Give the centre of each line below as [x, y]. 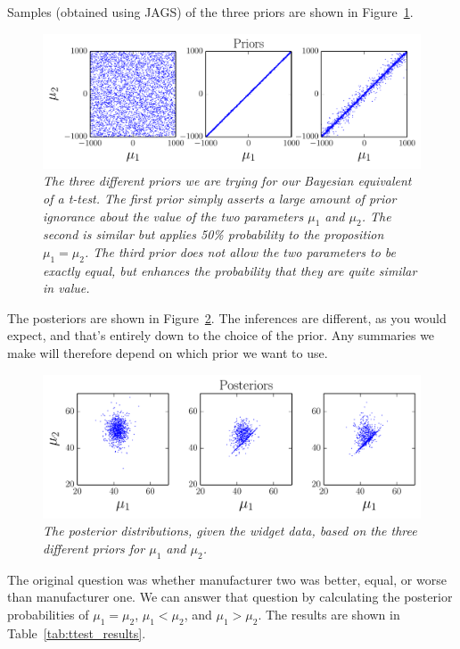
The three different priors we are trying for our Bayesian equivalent [227, 181]
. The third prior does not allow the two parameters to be [240, 251]
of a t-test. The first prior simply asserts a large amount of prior [220, 198]
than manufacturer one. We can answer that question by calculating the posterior [230, 597]
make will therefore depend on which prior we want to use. [168, 353]
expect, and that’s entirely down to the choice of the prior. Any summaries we [221, 335]
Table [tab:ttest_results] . [77, 632]
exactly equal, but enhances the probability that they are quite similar [230, 270]
